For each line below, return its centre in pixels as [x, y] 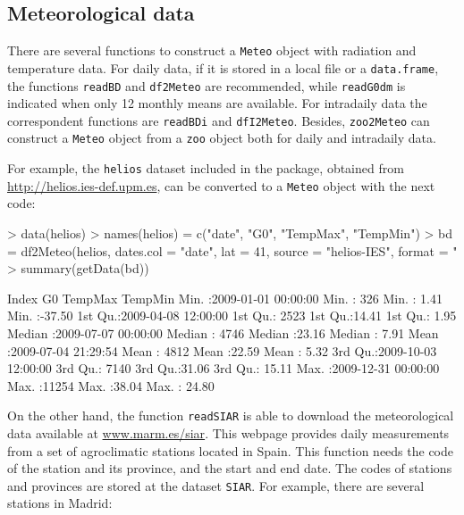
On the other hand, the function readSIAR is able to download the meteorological [231, 415]
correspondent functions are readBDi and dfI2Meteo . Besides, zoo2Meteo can [219, 120]
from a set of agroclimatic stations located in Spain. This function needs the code [231, 450]
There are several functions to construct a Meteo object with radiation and [212, 50]
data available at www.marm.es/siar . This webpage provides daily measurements [228, 432]
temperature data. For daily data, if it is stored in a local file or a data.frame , [223, 67]
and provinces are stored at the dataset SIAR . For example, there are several [216, 485]
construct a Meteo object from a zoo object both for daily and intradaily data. [222, 138]
